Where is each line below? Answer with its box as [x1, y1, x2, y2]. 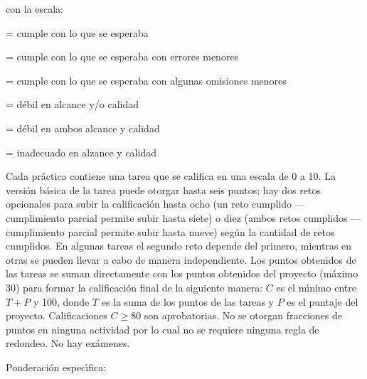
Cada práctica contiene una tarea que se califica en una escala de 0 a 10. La [6, 169, 336, 183]
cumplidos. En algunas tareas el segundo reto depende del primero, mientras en [6, 238, 352, 253]
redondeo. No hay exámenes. [6, 336, 130, 351]
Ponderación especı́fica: [6, 359, 107, 374]
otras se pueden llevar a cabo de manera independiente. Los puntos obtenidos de [6, 252, 356, 267]
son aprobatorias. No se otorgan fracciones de [144, 308, 342, 323]
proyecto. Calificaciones [6, 308, 107, 323]
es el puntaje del [287, 294, 358, 309]
